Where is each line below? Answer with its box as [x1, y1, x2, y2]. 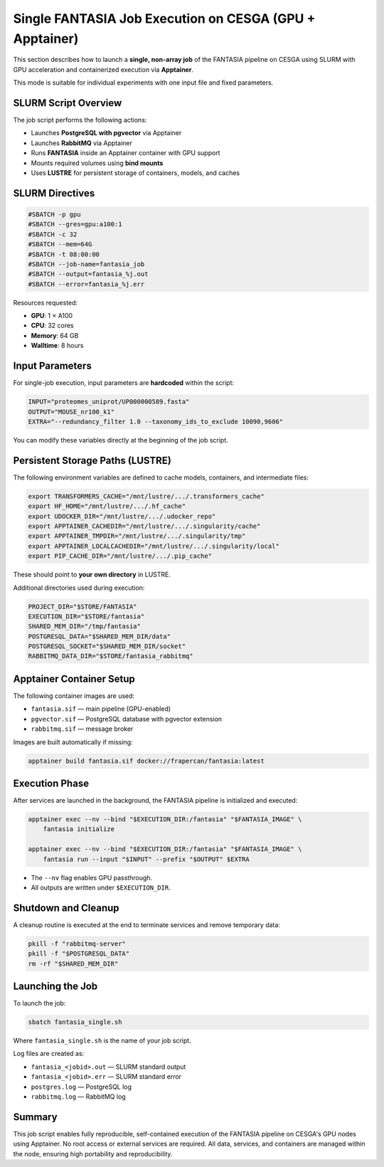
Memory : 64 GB [31, 331, 79, 339]
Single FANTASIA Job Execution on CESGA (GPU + [13, 11, 316, 26]
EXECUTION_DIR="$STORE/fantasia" [28, 612, 145, 621]
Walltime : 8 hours [31, 342, 84, 350]
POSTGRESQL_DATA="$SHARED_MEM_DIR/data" [28, 632, 171, 640]
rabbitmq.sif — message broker [31, 724, 134, 733]
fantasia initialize [43, 825, 115, 833]
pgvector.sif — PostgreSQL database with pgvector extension [31, 714, 223, 723]
